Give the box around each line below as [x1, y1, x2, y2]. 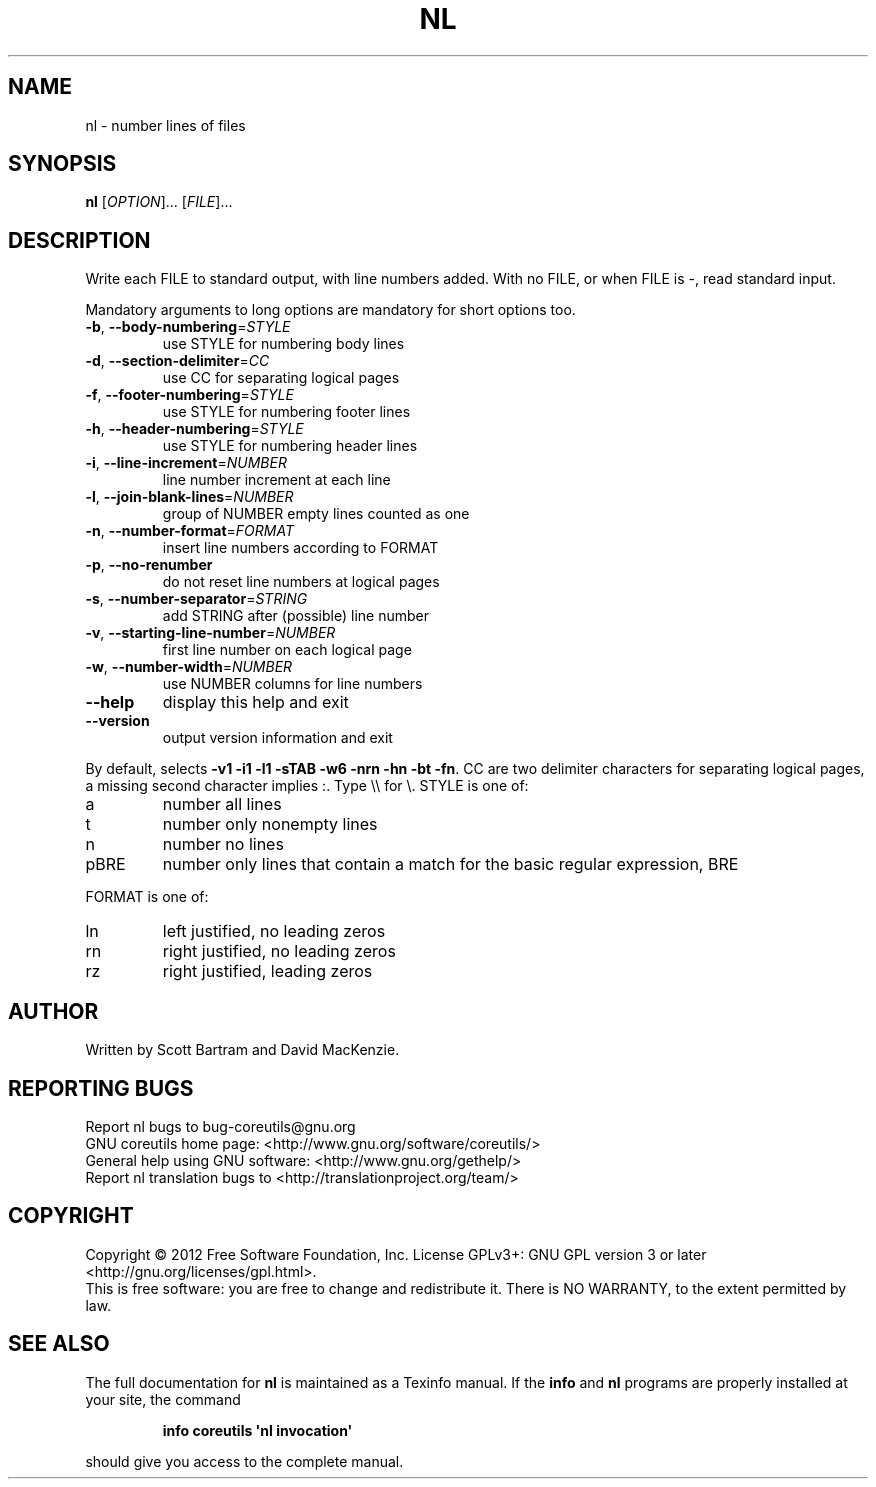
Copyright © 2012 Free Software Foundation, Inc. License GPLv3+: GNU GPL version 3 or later [85, 1245, 707, 1263]
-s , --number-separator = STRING [85, 590, 308, 608]
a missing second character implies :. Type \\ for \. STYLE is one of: [85, 777, 529, 795]
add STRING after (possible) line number [162, 607, 429, 625]
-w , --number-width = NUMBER [85, 658, 293, 676]
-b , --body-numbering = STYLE [85, 318, 291, 336]
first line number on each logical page [162, 641, 412, 659]
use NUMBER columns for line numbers [162, 675, 423, 693]
